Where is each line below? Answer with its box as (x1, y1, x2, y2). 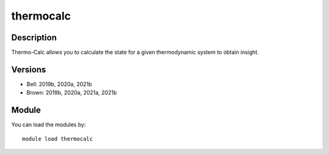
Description (11, 32, 57, 43)
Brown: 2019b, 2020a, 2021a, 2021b (26, 89, 117, 96)
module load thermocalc (22, 135, 93, 142)
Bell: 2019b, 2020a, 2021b (26, 80, 93, 88)
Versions (11, 64, 46, 74)
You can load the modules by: (11, 121, 87, 128)
